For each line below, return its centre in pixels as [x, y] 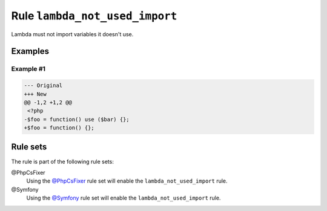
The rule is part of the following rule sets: [63, 161]
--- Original [43, 86]
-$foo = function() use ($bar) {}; [77, 119]
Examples [30, 51]
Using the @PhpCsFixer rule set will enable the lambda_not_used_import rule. [127, 181]
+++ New [35, 94]
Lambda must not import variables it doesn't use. [72, 34]
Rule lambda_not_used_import [94, 16]
